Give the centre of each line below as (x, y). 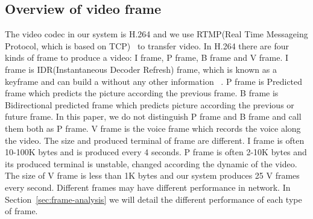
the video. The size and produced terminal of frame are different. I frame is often (155, 140)
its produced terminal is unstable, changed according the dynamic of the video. (151, 163)
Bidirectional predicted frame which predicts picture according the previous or (150, 104)
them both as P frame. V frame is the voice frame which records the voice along (153, 128)
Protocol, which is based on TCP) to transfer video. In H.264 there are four (147, 45)
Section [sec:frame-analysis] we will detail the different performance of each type (153, 199)
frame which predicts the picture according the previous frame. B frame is (142, 93)
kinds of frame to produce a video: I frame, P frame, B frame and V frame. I (147, 57)
